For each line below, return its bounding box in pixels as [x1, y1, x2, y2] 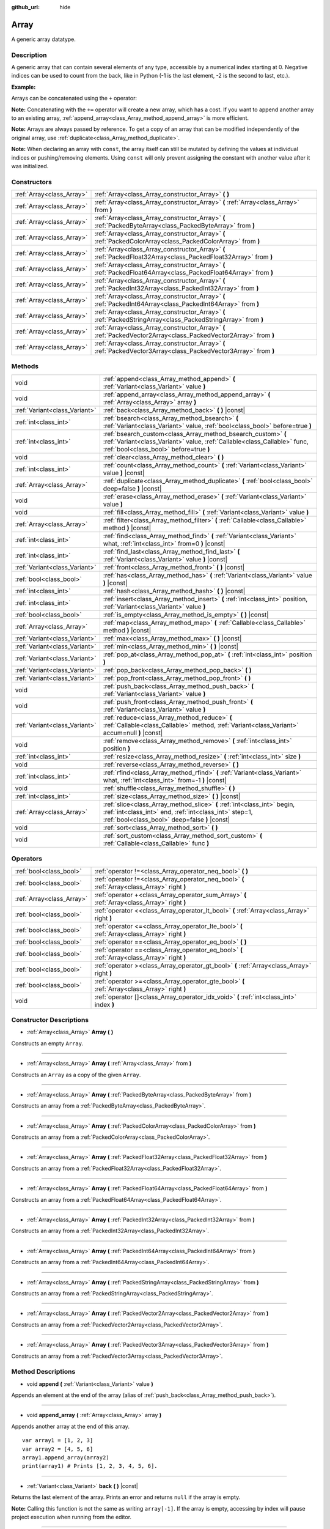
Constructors [11, 177, 52, 186]
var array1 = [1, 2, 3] [22, 1437, 94, 1444]
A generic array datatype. [11, 35, 76, 43]
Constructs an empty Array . [11, 1040, 84, 1047]
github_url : [11, 4, 40, 10]
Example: [11, 83, 36, 91]
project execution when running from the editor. [11, 1513, 131, 1520]
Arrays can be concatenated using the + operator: [11, 95, 137, 102]
